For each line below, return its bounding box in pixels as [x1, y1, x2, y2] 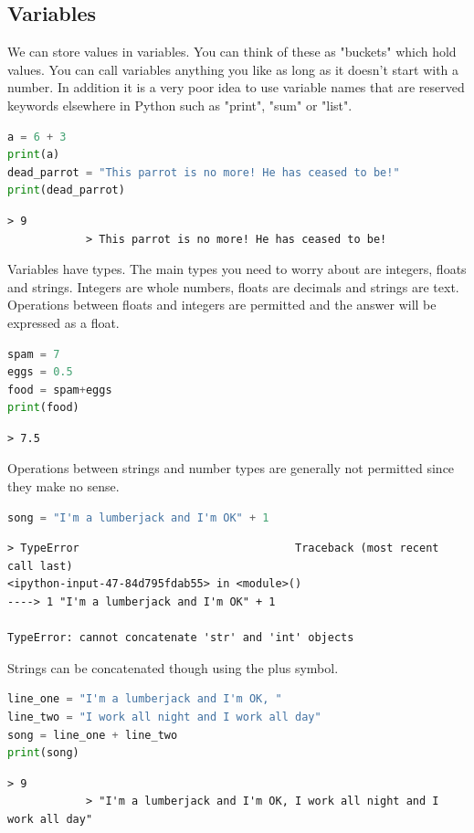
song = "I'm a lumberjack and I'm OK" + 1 [7, 511, 269, 524]
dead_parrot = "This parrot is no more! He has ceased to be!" [7, 165, 400, 179]
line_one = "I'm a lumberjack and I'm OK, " [7, 692, 282, 706]
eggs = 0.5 [7, 365, 73, 379]
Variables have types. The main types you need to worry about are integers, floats [7, 259, 467, 279]
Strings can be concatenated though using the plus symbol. [7, 658, 339, 677]
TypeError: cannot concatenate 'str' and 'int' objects [7, 631, 354, 645]
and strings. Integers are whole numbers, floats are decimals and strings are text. [7, 277, 459, 296]
